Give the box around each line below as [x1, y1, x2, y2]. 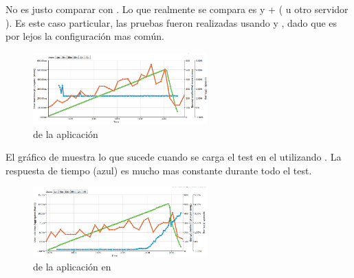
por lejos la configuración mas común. [5, 29, 164, 43]
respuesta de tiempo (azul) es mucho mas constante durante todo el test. [5, 163, 312, 177]
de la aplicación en [33, 259, 111, 274]
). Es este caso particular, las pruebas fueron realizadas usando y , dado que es [5, 15, 338, 30]
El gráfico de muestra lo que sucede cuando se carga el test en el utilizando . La [5, 150, 342, 164]
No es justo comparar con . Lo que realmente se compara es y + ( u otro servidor [5, 2, 349, 16]
